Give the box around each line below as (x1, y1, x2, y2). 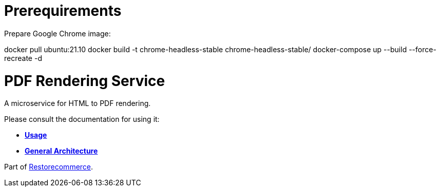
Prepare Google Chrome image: (4, 29, 111, 38)
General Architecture (25, 146, 98, 156)
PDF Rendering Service (4, 72, 165, 90)
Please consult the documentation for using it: (4, 115, 160, 124)
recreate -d (4, 53, 42, 62)
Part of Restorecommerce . (4, 162, 93, 172)
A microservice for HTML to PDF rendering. (4, 99, 151, 108)
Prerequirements (4, 2, 122, 19)
